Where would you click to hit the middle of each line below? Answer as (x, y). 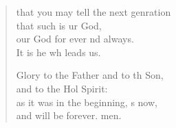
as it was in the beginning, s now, (87, 102)
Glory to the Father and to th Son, (90, 75)
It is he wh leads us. (58, 52)
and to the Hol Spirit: (62, 88)
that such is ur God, (59, 25)
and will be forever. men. (69, 115)
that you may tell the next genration (93, 12)
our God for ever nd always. (75, 39)
